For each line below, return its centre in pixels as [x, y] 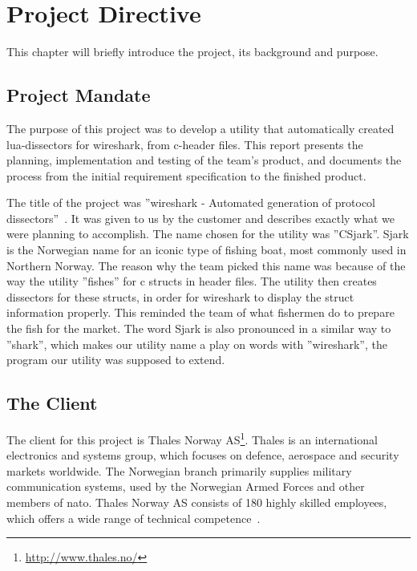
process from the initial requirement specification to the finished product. [186, 175]
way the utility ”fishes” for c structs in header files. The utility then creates [192, 281]
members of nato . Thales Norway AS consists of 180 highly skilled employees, [197, 502]
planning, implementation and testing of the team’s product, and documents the [204, 160]
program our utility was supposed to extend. [116, 360]
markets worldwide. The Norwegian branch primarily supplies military [179, 470]
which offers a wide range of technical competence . [134, 518]
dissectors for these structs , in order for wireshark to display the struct [180, 296]
